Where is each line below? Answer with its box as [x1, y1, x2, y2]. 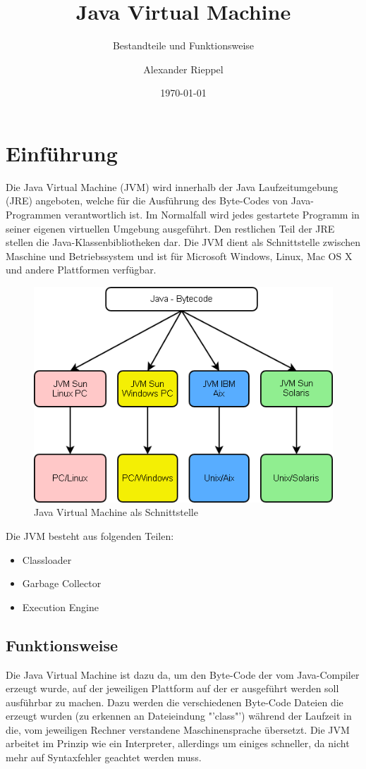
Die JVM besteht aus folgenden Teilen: [6, 528, 174, 543]
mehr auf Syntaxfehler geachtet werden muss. [6, 750, 202, 765]
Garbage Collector [22, 576, 102, 591]
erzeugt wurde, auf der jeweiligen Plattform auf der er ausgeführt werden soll [6, 681, 339, 696]
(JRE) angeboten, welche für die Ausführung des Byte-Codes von [6, 193, 288, 208]
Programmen [6, 207, 61, 222]
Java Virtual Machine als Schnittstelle [34, 505, 198, 519]
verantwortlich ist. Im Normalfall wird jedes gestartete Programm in [64, 207, 360, 222]
